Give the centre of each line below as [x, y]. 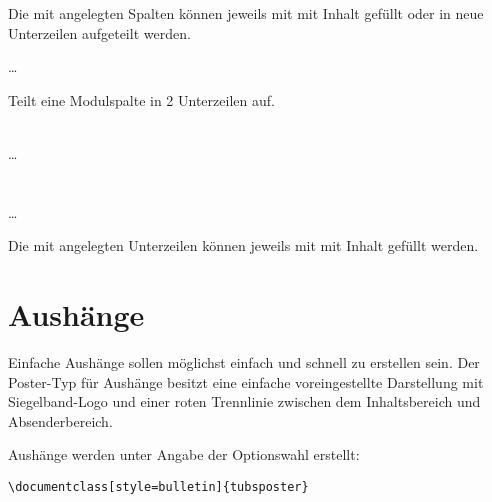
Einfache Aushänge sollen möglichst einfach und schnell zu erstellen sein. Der [244, 362]
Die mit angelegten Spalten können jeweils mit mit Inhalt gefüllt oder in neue [246, 13]
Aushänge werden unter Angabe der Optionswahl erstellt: [184, 454]
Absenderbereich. [60, 420]
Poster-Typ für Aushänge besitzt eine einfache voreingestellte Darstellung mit [246, 381]
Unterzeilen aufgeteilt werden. [99, 32]
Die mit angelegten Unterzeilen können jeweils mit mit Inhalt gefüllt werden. [243, 245]
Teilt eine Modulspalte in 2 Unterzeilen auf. [141, 99]
